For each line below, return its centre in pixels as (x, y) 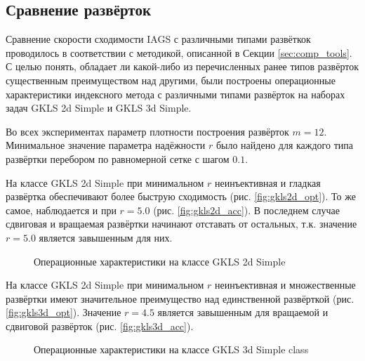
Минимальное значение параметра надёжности (106, 145)
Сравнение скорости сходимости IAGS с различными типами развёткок (158, 39)
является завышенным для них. (106, 237)
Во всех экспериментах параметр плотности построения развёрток (147, 131)
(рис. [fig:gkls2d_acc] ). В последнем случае (246, 210)
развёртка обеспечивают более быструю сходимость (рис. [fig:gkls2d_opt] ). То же (181, 196)
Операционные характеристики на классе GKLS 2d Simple (160, 261)
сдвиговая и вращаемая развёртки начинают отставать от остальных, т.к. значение (181, 224)
